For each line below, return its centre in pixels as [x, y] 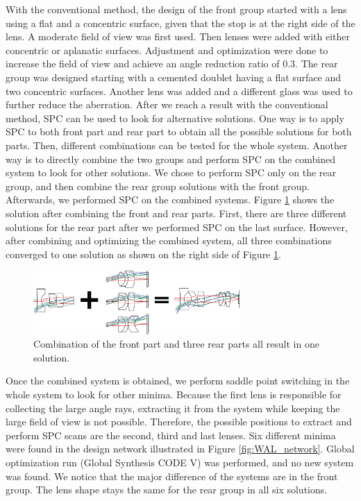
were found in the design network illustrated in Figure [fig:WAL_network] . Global [180, 449]
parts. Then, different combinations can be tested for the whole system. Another [177, 145]
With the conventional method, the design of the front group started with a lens [176, 9]
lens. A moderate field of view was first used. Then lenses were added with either [178, 36]
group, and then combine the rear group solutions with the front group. [158, 186]
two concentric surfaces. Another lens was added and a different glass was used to [179, 91]
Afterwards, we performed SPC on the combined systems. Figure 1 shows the [170, 199]
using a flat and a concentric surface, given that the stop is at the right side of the [180, 23]
